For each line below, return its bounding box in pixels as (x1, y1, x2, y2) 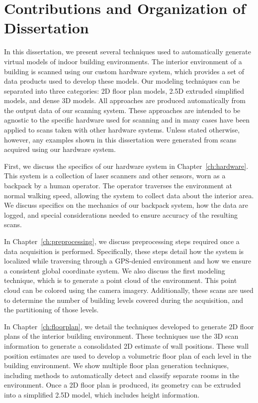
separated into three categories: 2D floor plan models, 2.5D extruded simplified (4, 85, 245, 96)
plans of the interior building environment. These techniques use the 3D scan (4, 331, 239, 341)
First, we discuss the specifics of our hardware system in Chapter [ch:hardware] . (4, 160, 249, 171)
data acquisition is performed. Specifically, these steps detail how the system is (4, 246, 244, 256)
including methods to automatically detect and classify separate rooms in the (4, 370, 239, 380)
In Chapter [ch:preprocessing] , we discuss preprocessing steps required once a (4, 236, 240, 246)
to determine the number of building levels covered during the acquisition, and (4, 294, 244, 305)
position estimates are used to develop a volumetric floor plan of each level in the (4, 350, 252, 361)
